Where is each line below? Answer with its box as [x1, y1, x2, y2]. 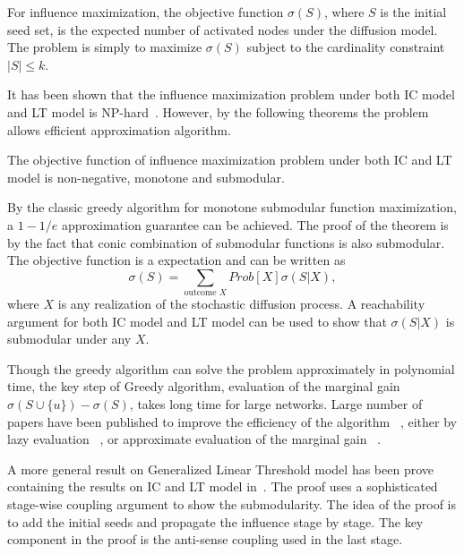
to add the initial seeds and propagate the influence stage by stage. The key [7, 512, 424, 531]
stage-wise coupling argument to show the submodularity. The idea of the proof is [7, 494, 457, 513]
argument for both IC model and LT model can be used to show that [7, 311, 387, 330]
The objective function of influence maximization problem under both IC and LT [7, 150, 452, 169]
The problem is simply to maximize [7, 38, 202, 56]
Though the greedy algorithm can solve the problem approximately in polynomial [7, 359, 455, 378]
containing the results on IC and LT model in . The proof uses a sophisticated [7, 477, 438, 496]
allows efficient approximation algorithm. [7, 120, 231, 139]
